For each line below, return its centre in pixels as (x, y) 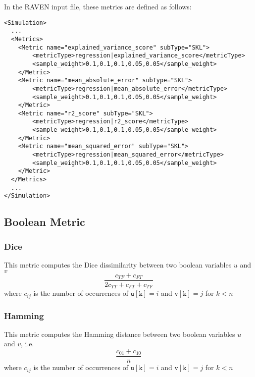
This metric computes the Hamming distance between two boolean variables (120, 334)
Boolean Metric (45, 222)
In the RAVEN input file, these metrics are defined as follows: (98, 6)
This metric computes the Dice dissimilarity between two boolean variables (118, 265)
